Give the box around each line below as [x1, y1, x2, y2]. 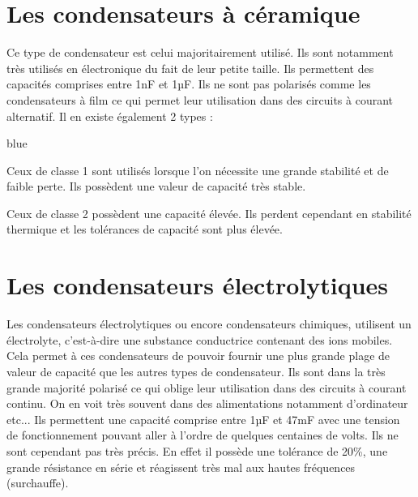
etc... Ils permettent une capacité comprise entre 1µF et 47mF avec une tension [6, 410, 400, 427]
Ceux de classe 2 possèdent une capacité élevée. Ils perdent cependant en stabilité [6, 204, 412, 221]
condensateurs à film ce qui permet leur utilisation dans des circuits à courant [6, 91, 394, 108]
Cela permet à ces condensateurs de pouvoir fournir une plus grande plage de [6, 347, 390, 364]
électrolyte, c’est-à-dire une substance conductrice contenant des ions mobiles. [6, 331, 393, 348]
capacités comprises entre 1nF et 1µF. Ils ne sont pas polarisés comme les [6, 75, 371, 92]
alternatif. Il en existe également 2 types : [6, 107, 213, 124]
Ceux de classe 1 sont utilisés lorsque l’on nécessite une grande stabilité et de [6, 161, 389, 178]
